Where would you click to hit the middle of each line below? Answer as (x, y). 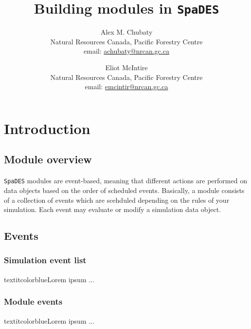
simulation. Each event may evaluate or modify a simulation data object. (113, 209)
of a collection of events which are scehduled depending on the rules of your (117, 200)
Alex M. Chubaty (126, 32)
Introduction (47, 128)
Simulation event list (45, 260)
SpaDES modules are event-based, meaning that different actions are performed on (125, 181)
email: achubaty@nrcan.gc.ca (126, 51)
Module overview (48, 159)
